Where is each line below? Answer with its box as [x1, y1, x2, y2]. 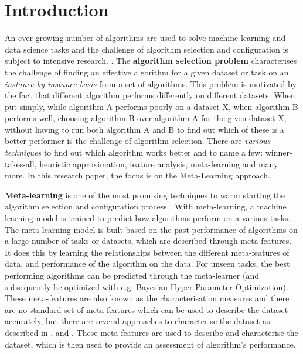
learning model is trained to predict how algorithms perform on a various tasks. [5, 212, 291, 224]
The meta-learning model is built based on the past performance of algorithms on [5, 223, 298, 235]
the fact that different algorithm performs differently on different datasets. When [5, 89, 295, 101]
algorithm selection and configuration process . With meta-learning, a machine [5, 200, 287, 212]
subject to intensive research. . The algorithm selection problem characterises [5, 54, 297, 67]
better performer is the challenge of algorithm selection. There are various [5, 135, 271, 147]
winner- [265, 146, 292, 159]
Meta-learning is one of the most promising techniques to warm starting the [5, 188, 285, 201]
